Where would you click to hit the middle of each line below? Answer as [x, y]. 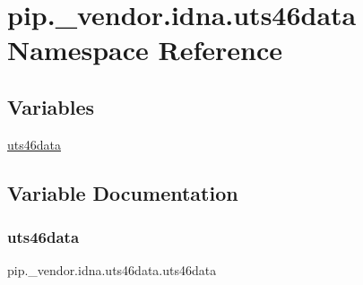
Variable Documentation [123, 192]
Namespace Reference [145, 50]
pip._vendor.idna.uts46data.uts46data [112, 270]
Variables [51, 106]
